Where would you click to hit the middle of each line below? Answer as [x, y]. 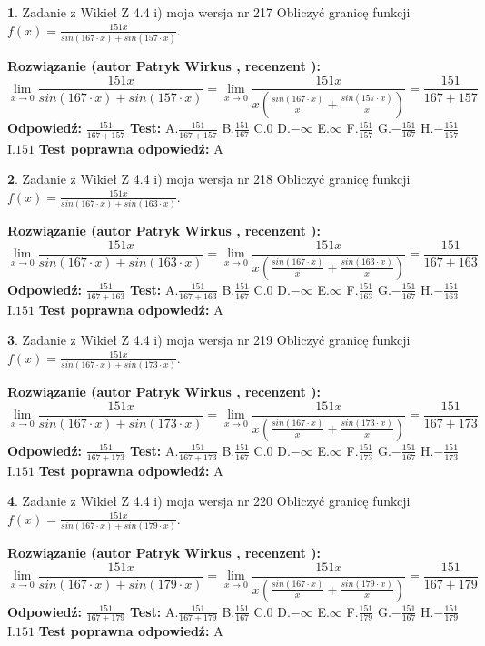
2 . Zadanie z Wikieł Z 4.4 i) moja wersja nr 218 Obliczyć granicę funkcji [209, 179]
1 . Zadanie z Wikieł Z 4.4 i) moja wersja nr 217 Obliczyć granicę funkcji [209, 12]
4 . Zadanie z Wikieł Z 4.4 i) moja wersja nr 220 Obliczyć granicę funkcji [209, 501]
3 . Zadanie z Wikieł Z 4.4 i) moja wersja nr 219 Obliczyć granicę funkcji [209, 340]
